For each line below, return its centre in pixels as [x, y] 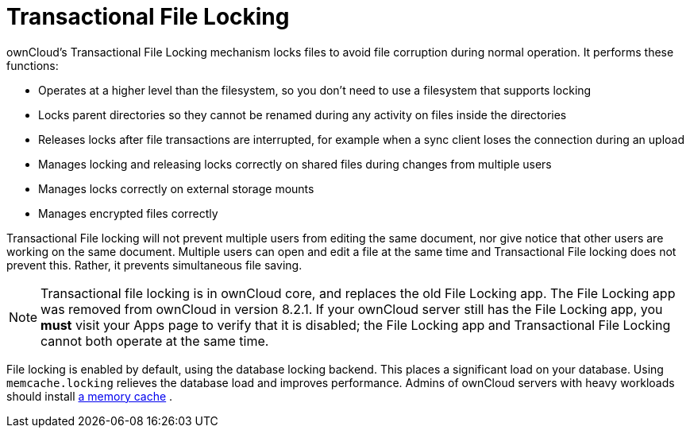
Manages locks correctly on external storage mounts [176, 188]
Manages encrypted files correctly [128, 213]
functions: [33, 65]
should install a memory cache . [90, 396]
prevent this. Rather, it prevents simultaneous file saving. [154, 265]
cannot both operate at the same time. [155, 341]
